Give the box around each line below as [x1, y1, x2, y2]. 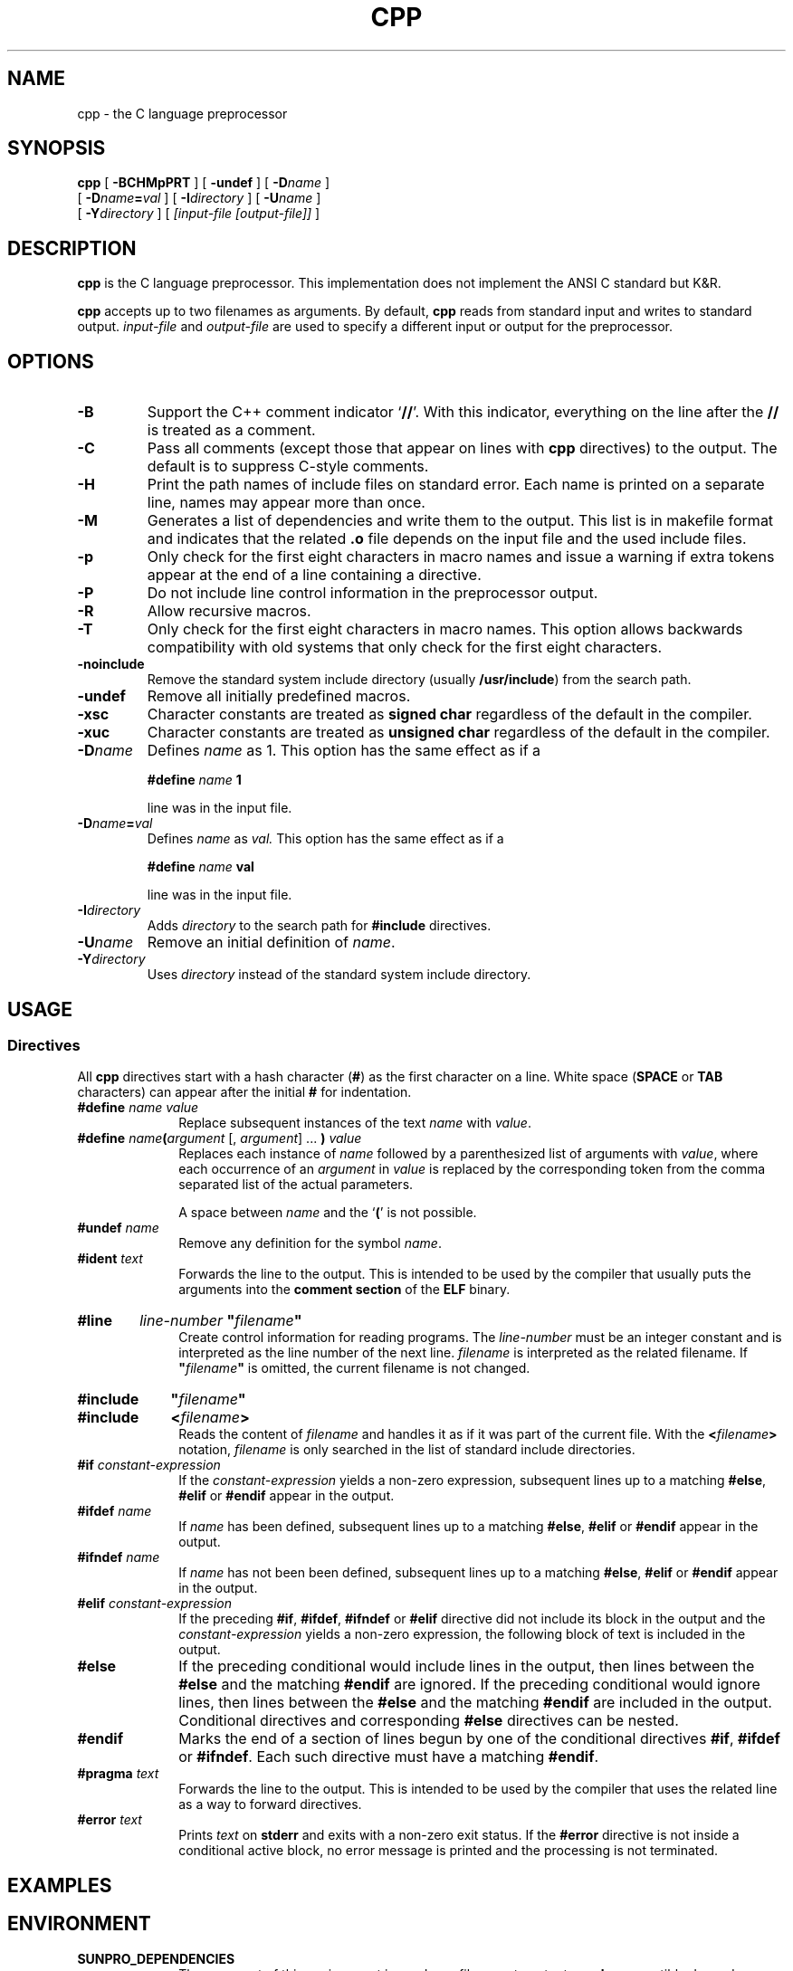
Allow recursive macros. [147, 602, 311, 621]
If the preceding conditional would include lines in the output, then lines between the [178, 1657, 755, 1676]
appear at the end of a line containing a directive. [147, 566, 482, 585]
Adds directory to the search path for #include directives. [147, 918, 492, 934]
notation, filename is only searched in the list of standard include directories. [178, 1442, 635, 1458]
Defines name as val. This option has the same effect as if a [147, 831, 504, 847]
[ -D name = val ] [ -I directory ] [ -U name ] [77, 190, 321, 206]
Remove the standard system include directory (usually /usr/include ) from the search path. [147, 671, 692, 688]
